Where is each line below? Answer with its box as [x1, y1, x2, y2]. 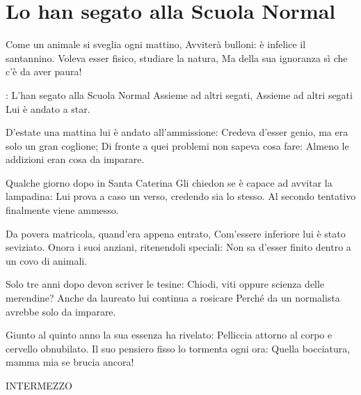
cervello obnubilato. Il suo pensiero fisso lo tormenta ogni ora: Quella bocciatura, [6, 341, 351, 355]
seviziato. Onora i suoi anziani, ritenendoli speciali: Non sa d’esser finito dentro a [6, 240, 351, 254]
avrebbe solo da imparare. [6, 304, 116, 318]
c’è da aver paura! [6, 64, 82, 79]
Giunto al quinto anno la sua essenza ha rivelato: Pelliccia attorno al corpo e [6, 327, 332, 342]
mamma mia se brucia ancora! [6, 355, 134, 369]
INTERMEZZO [6, 378, 72, 392]
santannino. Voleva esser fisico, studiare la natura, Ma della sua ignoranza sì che [6, 50, 348, 65]
